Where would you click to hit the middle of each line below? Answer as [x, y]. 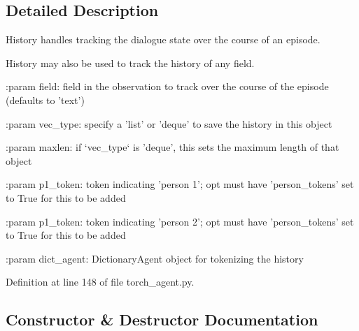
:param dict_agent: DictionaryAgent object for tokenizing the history [155, 258]
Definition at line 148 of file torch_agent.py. [100, 282]
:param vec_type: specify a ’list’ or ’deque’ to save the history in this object [169, 123]
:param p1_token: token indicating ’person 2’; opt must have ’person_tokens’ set [180, 221]
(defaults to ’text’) [45, 100]
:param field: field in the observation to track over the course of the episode [167, 86]
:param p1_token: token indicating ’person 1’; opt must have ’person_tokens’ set [180, 184]
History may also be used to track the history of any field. [130, 62]
